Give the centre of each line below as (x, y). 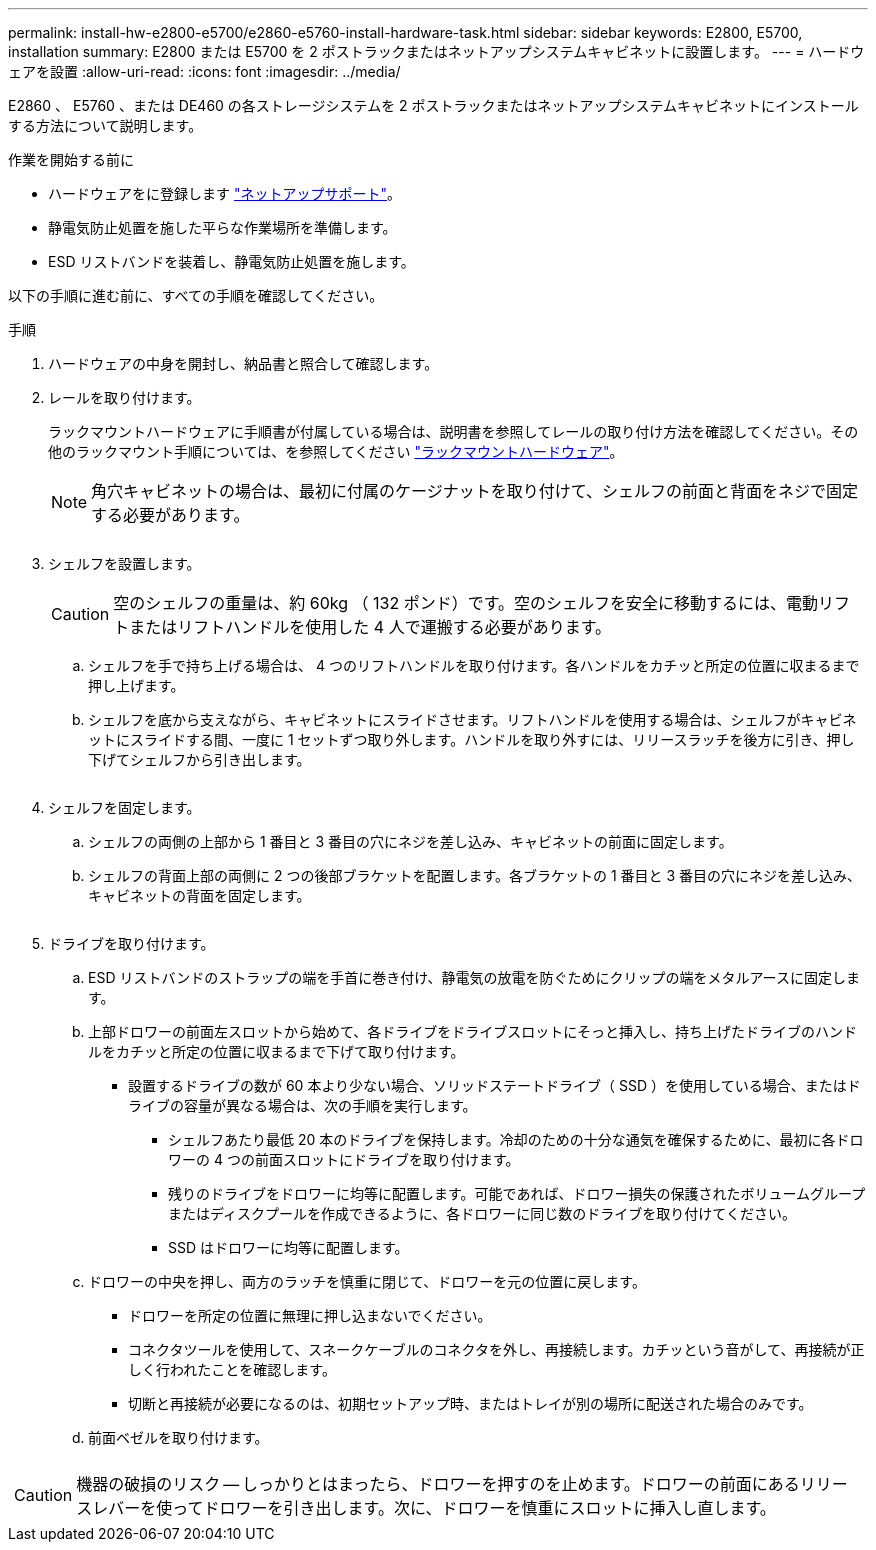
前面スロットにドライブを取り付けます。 (387, 1159)
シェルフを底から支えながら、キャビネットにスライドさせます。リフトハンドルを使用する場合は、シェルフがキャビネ (472, 719)
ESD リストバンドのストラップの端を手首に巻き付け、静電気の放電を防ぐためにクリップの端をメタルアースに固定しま (474, 977)
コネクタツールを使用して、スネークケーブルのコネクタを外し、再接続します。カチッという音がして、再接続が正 (496, 1349)
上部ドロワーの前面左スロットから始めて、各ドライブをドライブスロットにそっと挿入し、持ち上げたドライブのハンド (473, 1031)
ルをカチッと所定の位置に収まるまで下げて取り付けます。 (276, 1051)
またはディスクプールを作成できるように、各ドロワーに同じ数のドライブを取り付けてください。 (482, 1213)
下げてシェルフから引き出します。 (199, 759)
